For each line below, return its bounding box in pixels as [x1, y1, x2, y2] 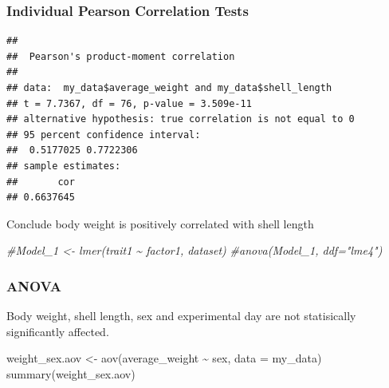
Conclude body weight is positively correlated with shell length [6, 215, 314, 232]
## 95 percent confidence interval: [6, 129, 201, 141]
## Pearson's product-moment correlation [6, 50, 235, 62]
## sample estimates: [6, 160, 121, 172]
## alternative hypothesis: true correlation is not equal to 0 [6, 113, 355, 125]
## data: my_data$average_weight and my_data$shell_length [6, 82, 332, 93]
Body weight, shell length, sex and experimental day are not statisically [6, 307, 356, 324]
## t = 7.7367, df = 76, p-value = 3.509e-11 [6, 97, 252, 109]
